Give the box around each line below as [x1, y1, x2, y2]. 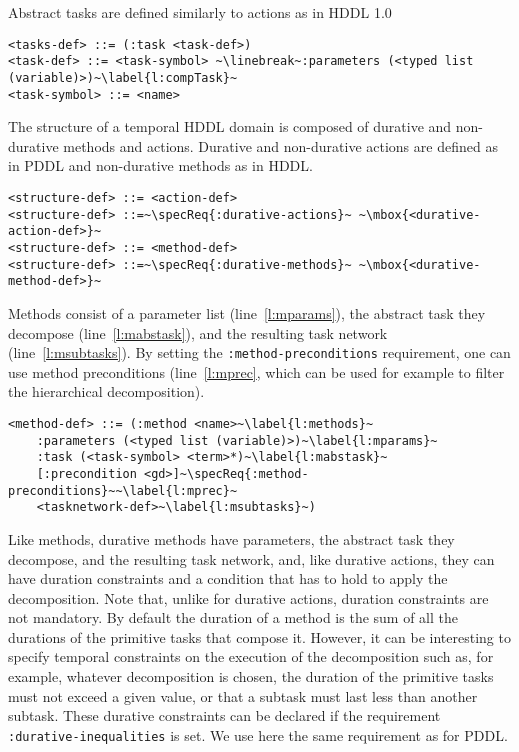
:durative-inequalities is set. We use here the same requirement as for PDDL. [8, 724, 508, 745]
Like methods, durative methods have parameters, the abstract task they [8, 528, 455, 549]
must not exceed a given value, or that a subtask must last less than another [8, 685, 478, 706]
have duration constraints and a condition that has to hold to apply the [8, 568, 448, 589]
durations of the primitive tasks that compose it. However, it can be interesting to [8, 626, 511, 647]
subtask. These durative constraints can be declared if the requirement [8, 705, 441, 726]
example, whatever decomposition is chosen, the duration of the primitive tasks [8, 666, 494, 687]
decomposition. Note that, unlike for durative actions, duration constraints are [8, 587, 489, 608]
